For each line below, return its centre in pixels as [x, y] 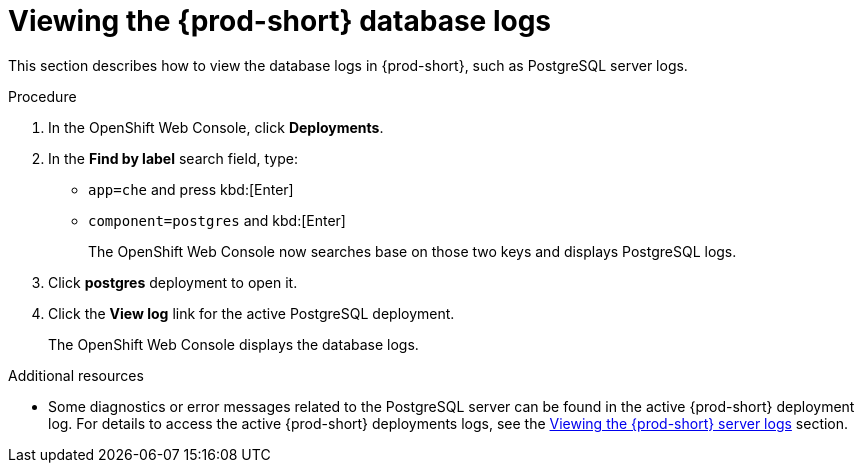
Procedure [42, 96]
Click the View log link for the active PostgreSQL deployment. [251, 313]
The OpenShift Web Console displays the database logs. [233, 344]
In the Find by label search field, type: [173, 158]
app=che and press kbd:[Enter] [191, 189]
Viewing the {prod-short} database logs [280, 21]
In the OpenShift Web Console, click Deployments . [216, 127]
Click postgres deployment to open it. [173, 282]
